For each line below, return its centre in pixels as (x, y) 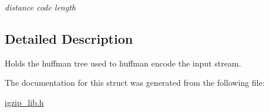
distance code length (40, 7)
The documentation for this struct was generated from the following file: (135, 83)
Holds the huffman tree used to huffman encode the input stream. (123, 63)
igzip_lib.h (24, 102)
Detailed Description (69, 38)
